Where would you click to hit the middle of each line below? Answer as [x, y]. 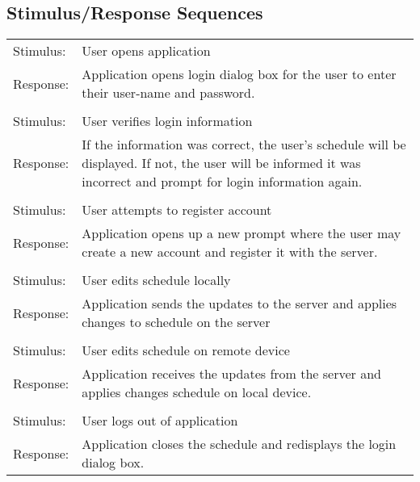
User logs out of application [160, 421]
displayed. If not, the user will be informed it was [221, 163]
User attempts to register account [177, 210]
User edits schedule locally [156, 280]
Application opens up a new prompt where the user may [241, 233]
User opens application [146, 51]
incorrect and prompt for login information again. [222, 182]
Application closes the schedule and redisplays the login [239, 444]
